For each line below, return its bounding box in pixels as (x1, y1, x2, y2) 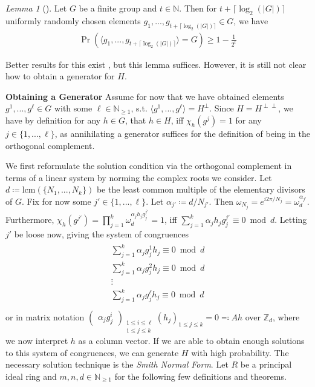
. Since (209, 102, 234, 114)
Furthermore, (5, 213, 54, 226)
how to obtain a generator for (5, 70, 115, 82)
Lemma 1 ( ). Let (5, 2, 67, 14)
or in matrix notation (5, 310, 85, 323)
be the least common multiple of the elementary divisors (96, 183, 305, 196)
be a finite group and (79, 2, 157, 14)
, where (272, 310, 300, 323)
